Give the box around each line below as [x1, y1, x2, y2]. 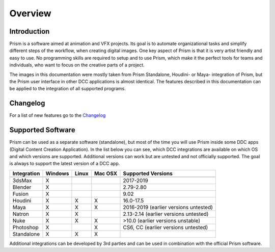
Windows [45, 170, 69, 177]
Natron [12, 210, 29, 217]
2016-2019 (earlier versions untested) [123, 204, 213, 211]
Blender [12, 184, 32, 191]
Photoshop [12, 223, 39, 231]
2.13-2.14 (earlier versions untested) [123, 210, 209, 217]
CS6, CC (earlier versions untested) [123, 223, 208, 231]
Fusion [12, 190, 29, 197]
